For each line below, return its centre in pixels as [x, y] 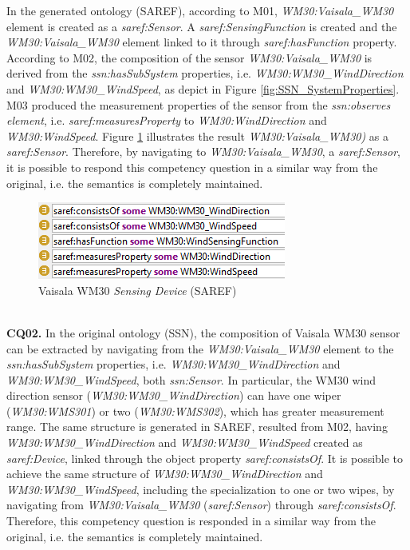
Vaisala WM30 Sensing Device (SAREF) [138, 290]
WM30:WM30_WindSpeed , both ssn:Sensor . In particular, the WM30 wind [191, 379]
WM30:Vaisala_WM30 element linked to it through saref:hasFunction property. [202, 42]
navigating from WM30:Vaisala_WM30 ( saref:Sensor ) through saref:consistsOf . [201, 505]
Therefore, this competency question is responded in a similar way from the [191, 521]
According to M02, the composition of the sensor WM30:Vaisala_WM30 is [189, 57]
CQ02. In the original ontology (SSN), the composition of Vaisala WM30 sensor [203, 332]
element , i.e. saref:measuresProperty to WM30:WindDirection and [167, 120]
